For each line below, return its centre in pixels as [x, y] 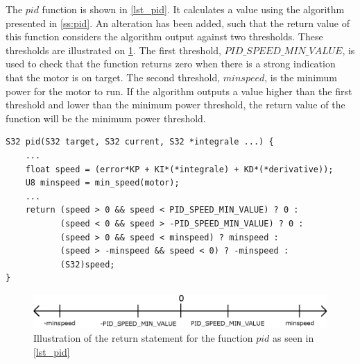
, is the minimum [301, 77]
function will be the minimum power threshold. [106, 118]
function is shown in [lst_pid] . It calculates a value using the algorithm [193, 9]
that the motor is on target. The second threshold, [113, 77]
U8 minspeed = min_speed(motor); [102, 183]
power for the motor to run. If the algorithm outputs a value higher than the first [179, 91]
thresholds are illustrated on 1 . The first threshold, [113, 50]
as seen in [293, 337]
